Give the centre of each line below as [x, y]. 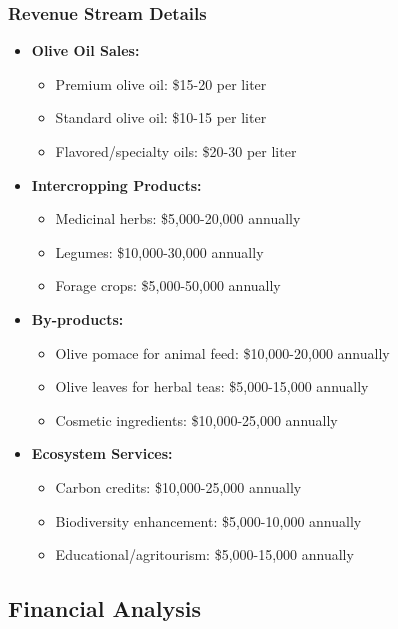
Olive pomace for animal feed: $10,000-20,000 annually [222, 352]
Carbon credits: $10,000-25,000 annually [178, 486]
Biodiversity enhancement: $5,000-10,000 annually [208, 520]
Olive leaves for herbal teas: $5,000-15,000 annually [212, 386]
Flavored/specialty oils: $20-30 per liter [176, 151]
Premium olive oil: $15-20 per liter [161, 83]
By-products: [77, 318]
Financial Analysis [105, 608]
